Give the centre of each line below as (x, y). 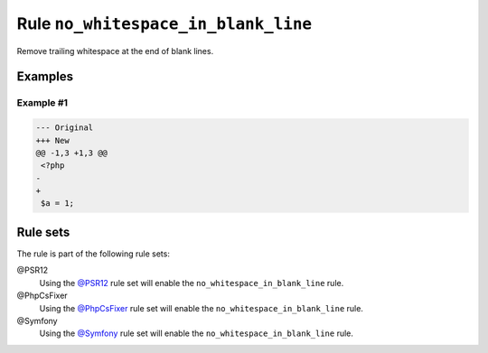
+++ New (52, 140)
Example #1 (42, 103)
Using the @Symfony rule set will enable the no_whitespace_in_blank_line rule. (197, 333)
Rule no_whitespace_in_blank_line (164, 23)
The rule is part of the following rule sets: (94, 254)
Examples (45, 77)
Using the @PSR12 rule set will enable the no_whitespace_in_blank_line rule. (192, 283)
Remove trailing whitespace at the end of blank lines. (115, 51)
